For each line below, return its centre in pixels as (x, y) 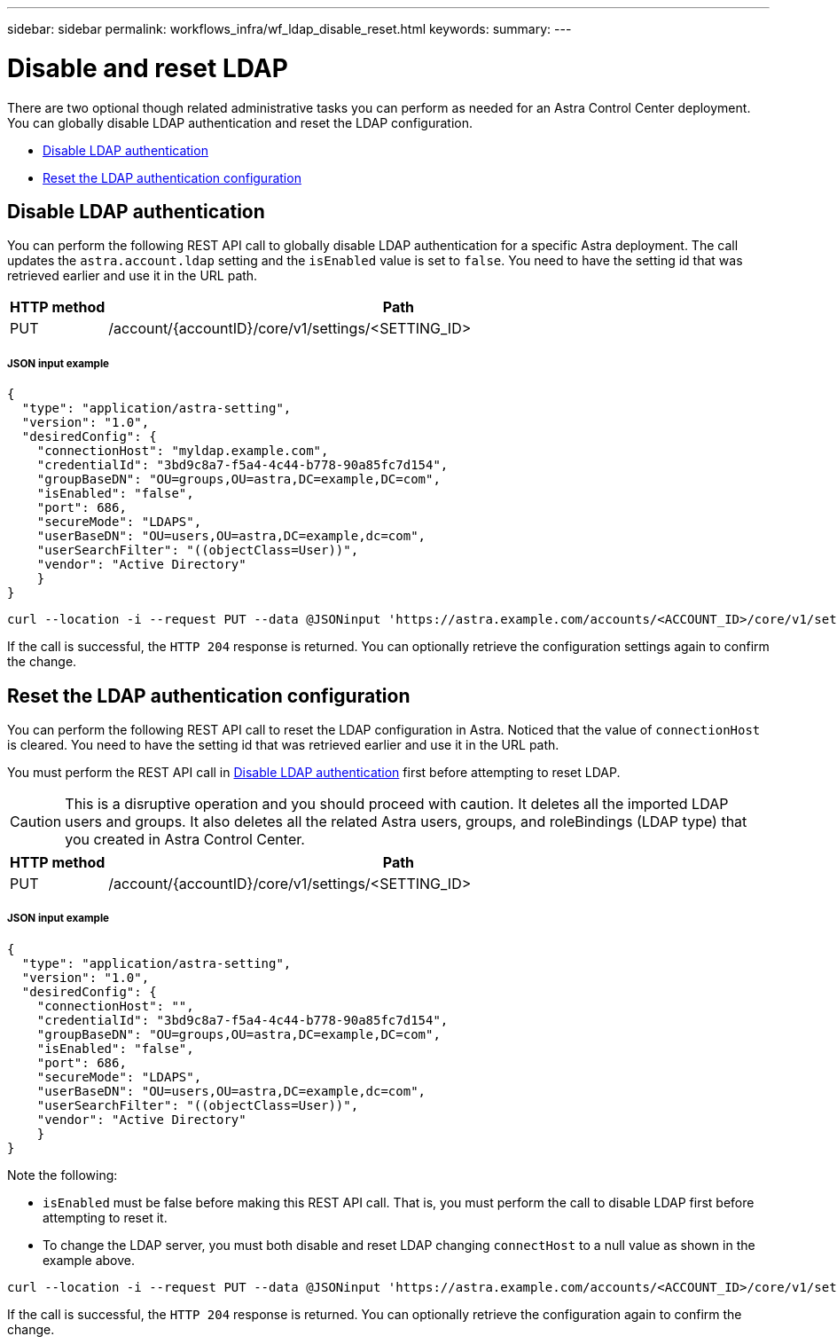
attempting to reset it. (105, 1217)
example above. (89, 1260)
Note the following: (63, 1175)
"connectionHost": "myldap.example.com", (183, 451)
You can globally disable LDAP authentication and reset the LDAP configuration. (240, 122)
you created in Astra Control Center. (185, 839)
